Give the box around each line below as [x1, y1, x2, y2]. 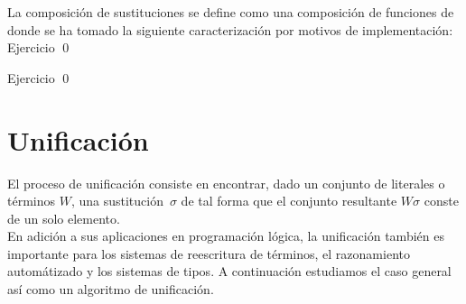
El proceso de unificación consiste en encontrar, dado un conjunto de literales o [7, 173, 445, 192]
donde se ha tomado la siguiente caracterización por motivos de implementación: [7, 20, 453, 39]
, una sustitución [70, 191, 163, 210]
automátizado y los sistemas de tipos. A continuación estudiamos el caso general [7, 262, 452, 281]
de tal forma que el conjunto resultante [181, 191, 397, 210]
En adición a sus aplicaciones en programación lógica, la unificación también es [7, 226, 444, 245]
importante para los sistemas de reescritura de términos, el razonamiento [7, 244, 410, 263]
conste [424, 191, 459, 210]
